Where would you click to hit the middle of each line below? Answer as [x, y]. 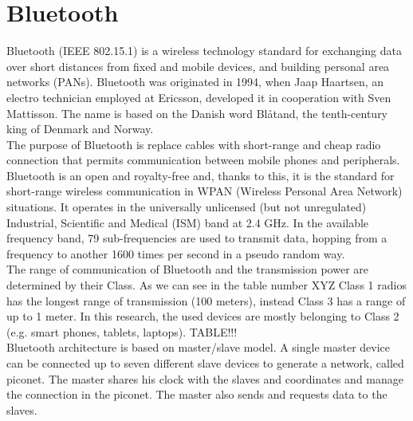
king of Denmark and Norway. [80, 129]
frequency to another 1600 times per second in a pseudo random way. [176, 253]
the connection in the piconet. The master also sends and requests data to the [197, 394]
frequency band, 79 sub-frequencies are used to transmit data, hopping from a [197, 238]
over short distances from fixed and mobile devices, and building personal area [198, 66]
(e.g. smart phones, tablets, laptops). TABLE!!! [122, 331]
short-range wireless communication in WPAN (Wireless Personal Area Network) [205, 191]
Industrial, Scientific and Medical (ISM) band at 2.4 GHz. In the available [188, 222]
